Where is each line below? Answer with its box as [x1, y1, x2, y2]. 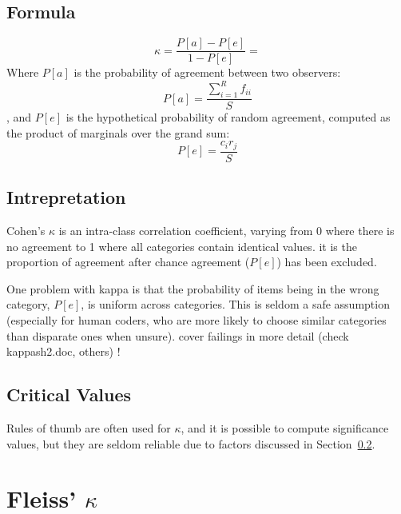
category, [6, 296, 50, 313]
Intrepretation [6, 185, 126, 209]
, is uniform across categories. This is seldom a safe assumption [81, 296, 390, 313]
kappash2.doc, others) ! [6, 343, 121, 360]
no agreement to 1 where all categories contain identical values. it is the [6, 237, 357, 254]
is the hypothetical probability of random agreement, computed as [66, 109, 391, 126]
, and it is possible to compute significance [181, 420, 389, 436]
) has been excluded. [276, 253, 377, 270]
